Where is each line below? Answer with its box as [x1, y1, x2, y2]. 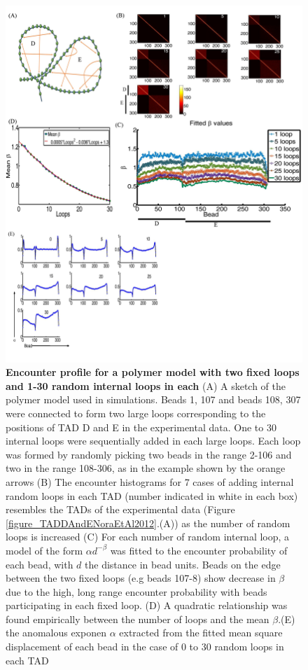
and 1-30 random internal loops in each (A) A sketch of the [6, 378, 286, 393]
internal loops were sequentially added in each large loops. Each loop [6, 433, 301, 448]
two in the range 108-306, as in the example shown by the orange [6, 461, 286, 475]
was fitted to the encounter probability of [110, 543, 288, 557]
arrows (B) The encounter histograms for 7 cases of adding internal [6, 474, 294, 489]
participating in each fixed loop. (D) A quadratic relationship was [6, 598, 288, 613]
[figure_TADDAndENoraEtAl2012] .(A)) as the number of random [6, 515, 290, 530]
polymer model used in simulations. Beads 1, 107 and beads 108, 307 [6, 392, 301, 407]
